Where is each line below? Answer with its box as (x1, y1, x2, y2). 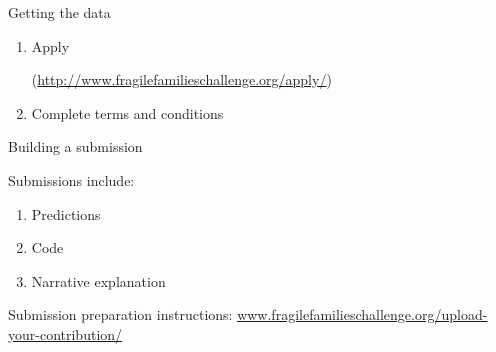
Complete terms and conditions (31, 102, 224, 123)
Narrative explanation (31, 270, 166, 291)
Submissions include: (8, 169, 135, 190)
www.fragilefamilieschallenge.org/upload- (237, 304, 488, 325)
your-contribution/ (8, 323, 123, 344)
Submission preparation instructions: (8, 304, 233, 325)
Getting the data (8, 2, 111, 22)
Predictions (31, 203, 101, 224)
